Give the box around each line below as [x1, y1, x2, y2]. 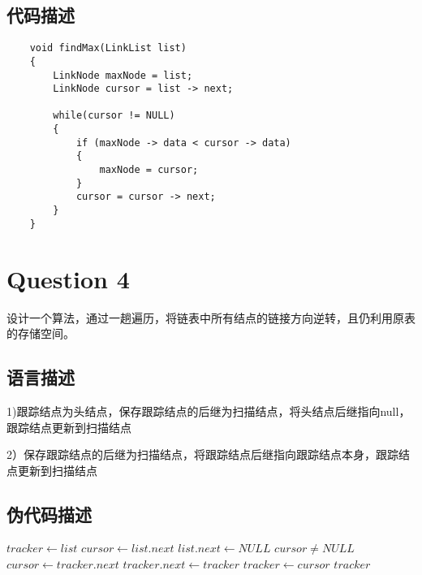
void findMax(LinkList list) [29, 42, 187, 54]
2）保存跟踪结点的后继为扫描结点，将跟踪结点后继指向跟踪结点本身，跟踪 [6, 446, 398, 463]
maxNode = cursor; [99, 164, 199, 176]
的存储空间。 [6, 325, 75, 342]
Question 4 [6, 262, 130, 295]
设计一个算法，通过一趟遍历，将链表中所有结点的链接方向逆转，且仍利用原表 [6, 309, 416, 326]
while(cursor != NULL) [53, 110, 175, 122]
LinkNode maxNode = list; [53, 69, 193, 81]
